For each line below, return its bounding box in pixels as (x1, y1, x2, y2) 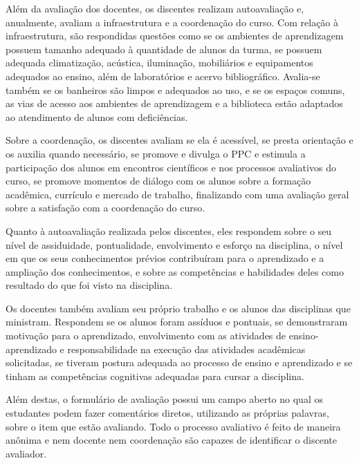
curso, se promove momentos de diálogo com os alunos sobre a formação (6, 173, 311, 188)
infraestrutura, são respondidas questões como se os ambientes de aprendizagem (6, 28, 344, 43)
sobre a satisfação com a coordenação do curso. (6, 200, 205, 215)
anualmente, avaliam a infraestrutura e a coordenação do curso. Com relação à (6, 15, 339, 29)
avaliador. (6, 446, 47, 460)
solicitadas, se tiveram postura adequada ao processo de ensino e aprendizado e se (6, 355, 353, 370)
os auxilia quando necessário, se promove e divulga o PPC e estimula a (6, 146, 306, 160)
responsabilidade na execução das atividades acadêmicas (67, 341, 306, 356)
